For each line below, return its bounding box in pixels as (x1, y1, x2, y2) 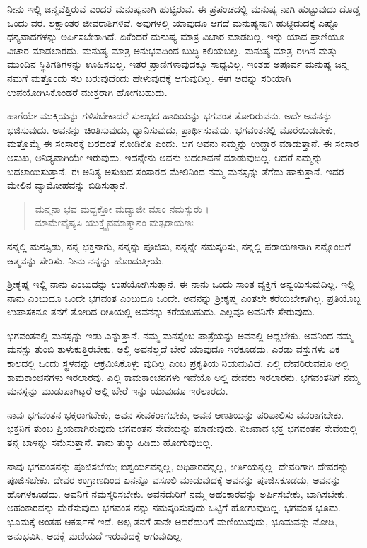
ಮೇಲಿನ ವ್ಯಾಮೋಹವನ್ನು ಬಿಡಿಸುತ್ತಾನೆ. (7, 177, 129, 192)
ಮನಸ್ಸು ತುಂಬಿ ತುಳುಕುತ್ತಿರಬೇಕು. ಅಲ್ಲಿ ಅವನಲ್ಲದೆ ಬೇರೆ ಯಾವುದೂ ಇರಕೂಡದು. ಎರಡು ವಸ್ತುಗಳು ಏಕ (7, 342, 340, 356)
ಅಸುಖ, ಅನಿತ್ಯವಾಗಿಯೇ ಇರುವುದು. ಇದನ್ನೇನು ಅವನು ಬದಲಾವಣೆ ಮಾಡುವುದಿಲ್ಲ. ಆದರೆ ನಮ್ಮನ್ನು (7, 149, 323, 164)
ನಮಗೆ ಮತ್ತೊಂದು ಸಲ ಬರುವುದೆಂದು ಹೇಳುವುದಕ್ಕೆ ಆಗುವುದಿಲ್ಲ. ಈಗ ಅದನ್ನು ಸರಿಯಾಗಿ (7, 70, 291, 85)
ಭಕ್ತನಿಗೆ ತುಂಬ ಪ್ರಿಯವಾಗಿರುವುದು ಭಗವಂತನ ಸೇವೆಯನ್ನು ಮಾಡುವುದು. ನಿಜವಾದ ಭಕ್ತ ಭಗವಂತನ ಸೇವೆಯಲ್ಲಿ (7, 421, 358, 436)
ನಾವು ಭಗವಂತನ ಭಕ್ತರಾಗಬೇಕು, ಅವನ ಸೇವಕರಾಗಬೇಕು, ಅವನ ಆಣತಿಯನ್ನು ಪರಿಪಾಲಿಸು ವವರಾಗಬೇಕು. (7, 407, 344, 421)
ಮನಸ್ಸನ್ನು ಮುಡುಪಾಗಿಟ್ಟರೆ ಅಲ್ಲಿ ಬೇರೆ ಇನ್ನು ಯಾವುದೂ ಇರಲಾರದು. (7, 383, 228, 398)
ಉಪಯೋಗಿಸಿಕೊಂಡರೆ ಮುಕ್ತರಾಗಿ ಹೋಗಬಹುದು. (7, 84, 168, 99)
